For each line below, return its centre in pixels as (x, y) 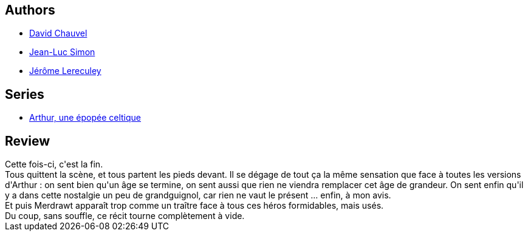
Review (28, 141)
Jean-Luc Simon (62, 52)
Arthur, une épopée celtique (85, 118)
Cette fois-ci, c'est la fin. (54, 164)
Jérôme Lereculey (65, 71)
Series (25, 94)
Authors (30, 10)
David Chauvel (58, 33)
